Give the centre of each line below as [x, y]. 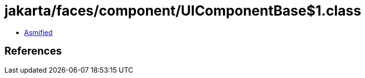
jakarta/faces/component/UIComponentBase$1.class [183, 11]
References [33, 51]
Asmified [39, 32]
